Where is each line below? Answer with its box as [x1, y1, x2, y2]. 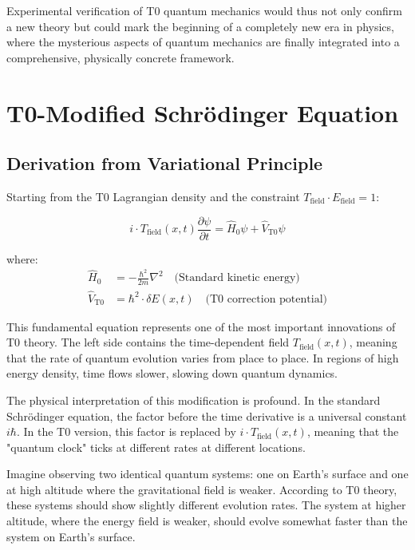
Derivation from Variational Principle [6, 151, 323, 176]
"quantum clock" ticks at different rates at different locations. [6, 438, 306, 455]
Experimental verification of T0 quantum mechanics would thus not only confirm [6, 2, 402, 18]
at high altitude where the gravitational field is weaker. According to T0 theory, [6, 481, 397, 497]
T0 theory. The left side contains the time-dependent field [6, 334, 290, 350]
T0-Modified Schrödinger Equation [6, 96, 399, 129]
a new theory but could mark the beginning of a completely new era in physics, [6, 18, 394, 34]
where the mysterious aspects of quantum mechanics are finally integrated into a [6, 34, 400, 50]
